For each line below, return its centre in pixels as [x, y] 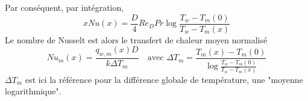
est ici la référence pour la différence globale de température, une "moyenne [164, 79]
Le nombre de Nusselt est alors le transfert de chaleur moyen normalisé [136, 39]
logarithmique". [33, 91]
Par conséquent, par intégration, [64, 7]
